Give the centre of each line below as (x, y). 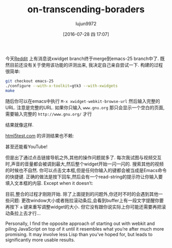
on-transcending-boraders (86, 9)
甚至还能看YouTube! (26, 147)
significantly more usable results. (40, 240)
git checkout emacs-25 (29, 81)
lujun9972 (86, 24)
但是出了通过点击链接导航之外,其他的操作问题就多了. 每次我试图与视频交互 (84, 157)
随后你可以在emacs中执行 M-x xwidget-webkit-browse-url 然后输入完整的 (83, 101)
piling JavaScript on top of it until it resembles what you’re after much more (85, 229)
